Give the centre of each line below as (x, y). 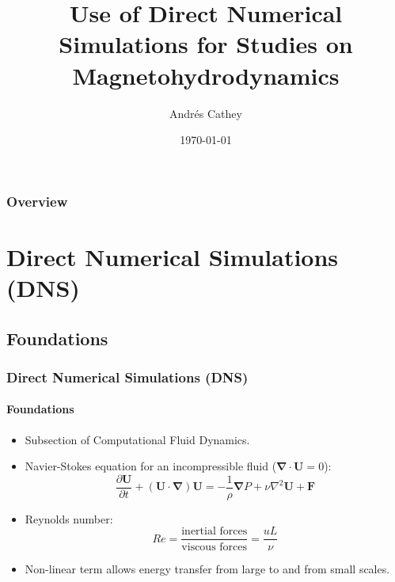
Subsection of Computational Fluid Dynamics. (137, 439)
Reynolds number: (69, 518)
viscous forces (215, 547)
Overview (37, 201)
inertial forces (215, 532)
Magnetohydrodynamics (206, 75)
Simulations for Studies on (206, 44)
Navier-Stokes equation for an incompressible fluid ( (151, 466)
